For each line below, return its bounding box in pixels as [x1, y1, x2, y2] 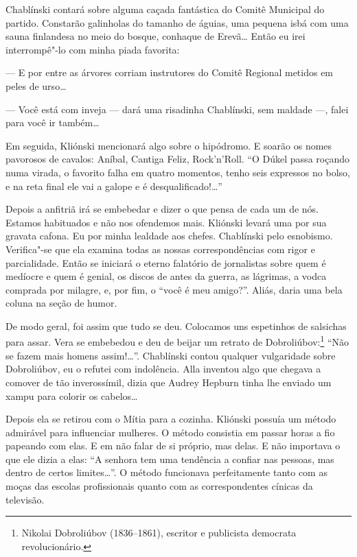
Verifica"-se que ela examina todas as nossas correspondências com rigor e [5, 241, 315, 256]
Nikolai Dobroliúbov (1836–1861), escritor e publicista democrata [21, 525, 297, 540]
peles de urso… [5, 78, 67, 93]
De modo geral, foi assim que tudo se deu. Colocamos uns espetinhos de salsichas [5, 318, 347, 333]
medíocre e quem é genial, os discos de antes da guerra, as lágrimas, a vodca [5, 269, 327, 283]
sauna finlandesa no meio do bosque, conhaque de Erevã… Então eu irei [5, 29, 306, 43]
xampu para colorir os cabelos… [5, 388, 138, 403]
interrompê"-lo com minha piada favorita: [5, 42, 180, 56]
